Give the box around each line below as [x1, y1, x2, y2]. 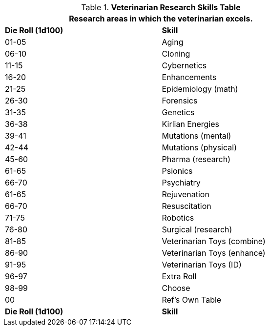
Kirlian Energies [162, 119, 219, 129]
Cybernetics [162, 61, 207, 70]
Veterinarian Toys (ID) [162, 260, 242, 269]
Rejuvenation [162, 189, 209, 199]
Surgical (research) [162, 225, 232, 234]
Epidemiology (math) [162, 84, 238, 94]
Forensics [162, 96, 198, 105]
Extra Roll [162, 271, 197, 281]
